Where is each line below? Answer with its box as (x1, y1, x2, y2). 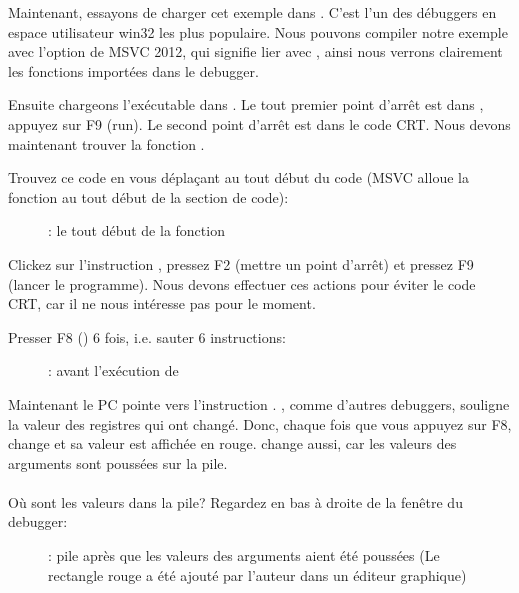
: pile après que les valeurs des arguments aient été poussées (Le (48, 545, 440, 566)
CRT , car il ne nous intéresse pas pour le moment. (8, 293, 316, 314)
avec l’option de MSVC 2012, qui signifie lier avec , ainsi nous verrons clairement (8, 41, 503, 62)
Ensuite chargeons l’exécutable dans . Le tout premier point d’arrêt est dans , (8, 94, 484, 115)
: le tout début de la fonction (48, 220, 225, 241)
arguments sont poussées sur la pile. (8, 452, 228, 473)
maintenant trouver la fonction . (8, 133, 205, 154)
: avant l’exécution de (48, 360, 179, 381)
